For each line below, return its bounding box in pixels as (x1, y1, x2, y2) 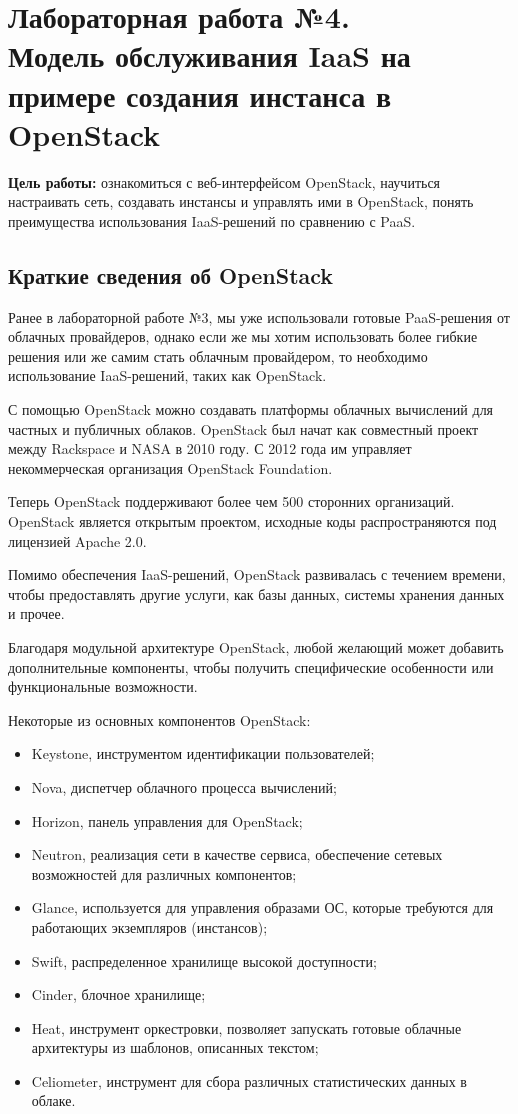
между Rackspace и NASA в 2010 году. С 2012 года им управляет (8, 438, 412, 459)
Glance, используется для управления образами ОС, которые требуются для (31, 897, 494, 918)
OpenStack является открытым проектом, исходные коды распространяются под (8, 511, 497, 532)
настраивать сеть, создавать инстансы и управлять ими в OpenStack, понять (8, 191, 474, 212)
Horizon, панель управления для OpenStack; (31, 810, 303, 831)
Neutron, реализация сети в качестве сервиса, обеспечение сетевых (31, 844, 443, 865)
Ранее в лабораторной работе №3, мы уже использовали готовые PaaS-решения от (8, 306, 510, 327)
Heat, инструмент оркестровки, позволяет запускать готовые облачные (31, 1017, 462, 1038)
